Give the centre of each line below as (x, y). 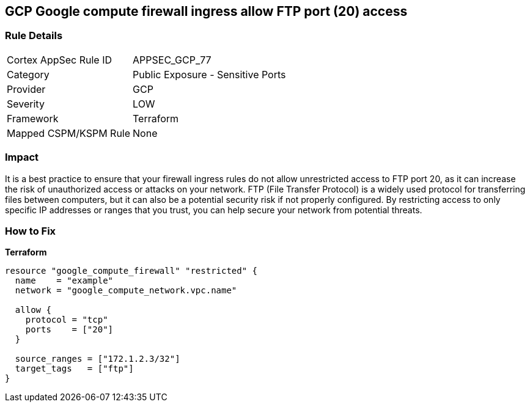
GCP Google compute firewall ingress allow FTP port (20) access (206, 11)
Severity (26, 104)
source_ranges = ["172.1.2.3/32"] (98, 359)
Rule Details (34, 36)
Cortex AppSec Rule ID (60, 60)
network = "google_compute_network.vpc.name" (126, 291)
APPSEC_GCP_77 (172, 60)
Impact (22, 157)
